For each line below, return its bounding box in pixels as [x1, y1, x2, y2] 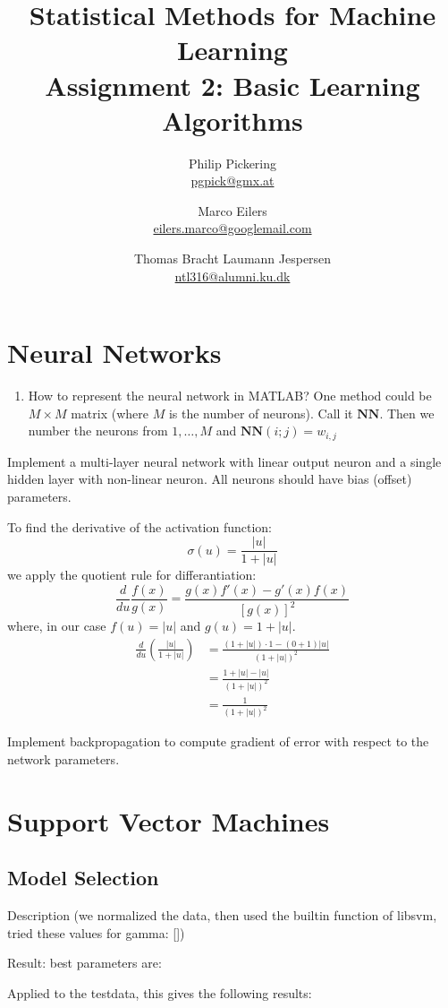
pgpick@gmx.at [190, 171, 275, 190]
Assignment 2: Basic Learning [45, 66, 420, 103]
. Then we [379, 403, 435, 422]
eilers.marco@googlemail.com [153, 219, 312, 237]
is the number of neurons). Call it [168, 403, 353, 422]
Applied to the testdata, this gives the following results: [7, 983, 312, 1002]
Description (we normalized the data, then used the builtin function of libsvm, [7, 906, 437, 925]
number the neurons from [28, 421, 168, 440]
